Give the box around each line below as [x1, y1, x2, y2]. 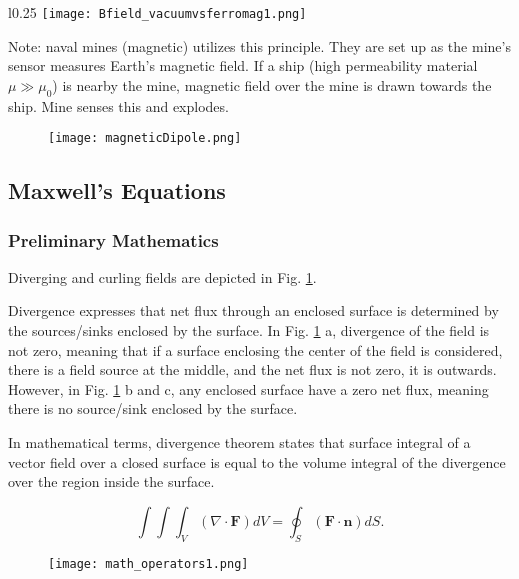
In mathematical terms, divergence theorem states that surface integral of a [8, 432, 471, 453]
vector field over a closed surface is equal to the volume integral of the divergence [8, 451, 506, 472]
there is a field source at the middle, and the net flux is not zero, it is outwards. [8, 359, 497, 380]
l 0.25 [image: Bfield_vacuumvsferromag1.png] [8, 2, 307, 22]
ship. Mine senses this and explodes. [8, 95, 229, 116]
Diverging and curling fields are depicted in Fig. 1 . [8, 266, 317, 287]
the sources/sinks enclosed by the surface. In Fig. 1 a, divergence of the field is [8, 320, 490, 341]
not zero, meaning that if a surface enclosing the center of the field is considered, [8, 339, 503, 360]
